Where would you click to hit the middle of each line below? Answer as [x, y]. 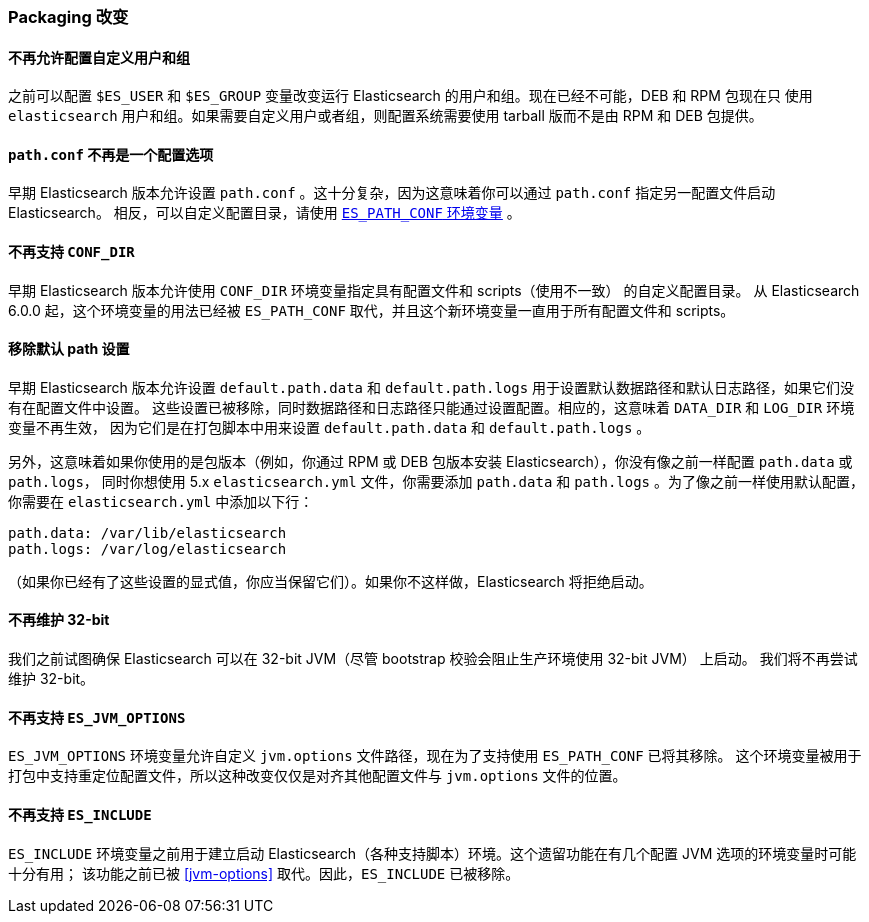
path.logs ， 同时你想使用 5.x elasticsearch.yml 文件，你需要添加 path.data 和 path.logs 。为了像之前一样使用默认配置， [436, 481]
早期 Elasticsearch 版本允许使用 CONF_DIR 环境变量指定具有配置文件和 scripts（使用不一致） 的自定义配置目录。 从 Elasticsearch [434, 290]
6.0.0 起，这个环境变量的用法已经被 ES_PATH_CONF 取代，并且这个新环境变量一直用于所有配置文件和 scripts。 [371, 310]
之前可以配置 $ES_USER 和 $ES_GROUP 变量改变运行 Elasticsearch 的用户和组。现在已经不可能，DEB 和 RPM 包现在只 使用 [410, 96]
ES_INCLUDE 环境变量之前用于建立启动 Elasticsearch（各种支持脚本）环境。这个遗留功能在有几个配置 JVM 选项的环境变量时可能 [432, 853]
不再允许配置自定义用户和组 [99, 57]
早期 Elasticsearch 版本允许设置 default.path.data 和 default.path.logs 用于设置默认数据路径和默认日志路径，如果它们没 [431, 387]
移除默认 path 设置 [69, 349]
